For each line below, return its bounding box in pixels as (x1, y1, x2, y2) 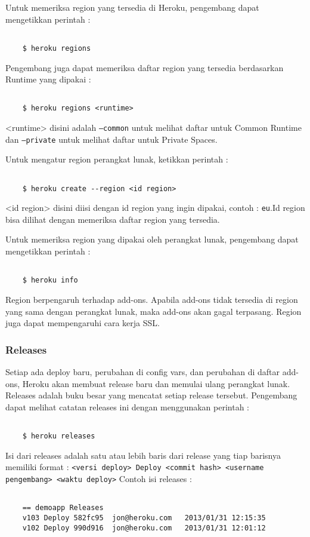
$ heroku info (22, 276, 78, 285)
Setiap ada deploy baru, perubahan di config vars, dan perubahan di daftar (5, 365, 280, 378)
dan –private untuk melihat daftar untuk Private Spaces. (5, 133, 218, 145)
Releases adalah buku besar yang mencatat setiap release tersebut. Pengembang (5, 389, 297, 401)
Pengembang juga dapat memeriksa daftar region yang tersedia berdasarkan (5, 61, 284, 73)
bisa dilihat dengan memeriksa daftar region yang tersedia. (5, 213, 220, 225)
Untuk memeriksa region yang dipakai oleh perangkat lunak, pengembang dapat (5, 233, 299, 246)
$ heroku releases (22, 432, 95, 440)
